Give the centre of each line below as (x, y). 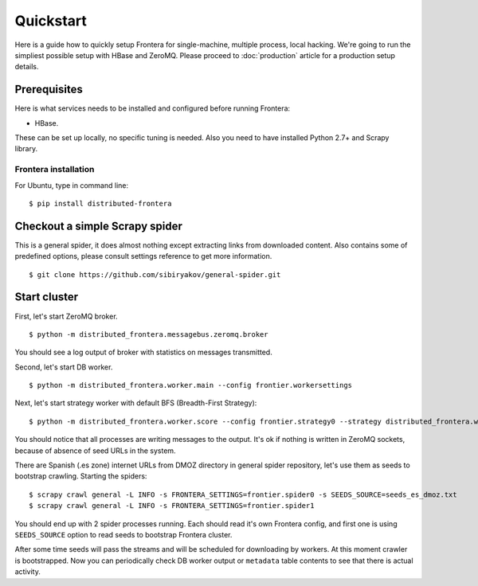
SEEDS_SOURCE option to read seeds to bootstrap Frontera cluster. (123, 535)
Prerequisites (49, 90)
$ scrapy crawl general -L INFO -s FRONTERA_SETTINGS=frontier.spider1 (172, 506)
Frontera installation (55, 170)
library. (26, 149)
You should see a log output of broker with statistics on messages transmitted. (143, 352)
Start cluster (47, 297)
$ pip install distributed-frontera (100, 203)
